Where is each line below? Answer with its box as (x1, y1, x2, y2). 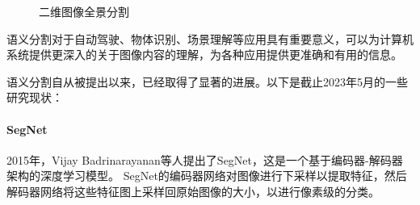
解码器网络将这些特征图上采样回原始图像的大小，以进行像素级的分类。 (6, 182, 380, 199)
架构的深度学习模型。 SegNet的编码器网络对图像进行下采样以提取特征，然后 (6, 167, 407, 184)
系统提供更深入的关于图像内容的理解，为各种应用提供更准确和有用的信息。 (6, 46, 402, 63)
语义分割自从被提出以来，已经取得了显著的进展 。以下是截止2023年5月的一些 (6, 73, 408, 90)
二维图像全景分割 (39, 3, 129, 19)
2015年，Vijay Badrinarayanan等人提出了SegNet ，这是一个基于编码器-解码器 (6, 151, 403, 168)
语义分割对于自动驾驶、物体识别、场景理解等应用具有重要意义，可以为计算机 (6, 30, 414, 47)
